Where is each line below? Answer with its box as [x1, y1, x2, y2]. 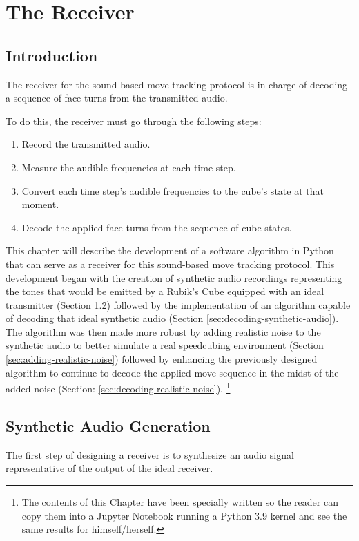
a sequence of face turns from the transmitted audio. [6, 91, 228, 105]
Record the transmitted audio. [21, 137, 151, 151]
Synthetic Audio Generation [6, 415, 211, 436]
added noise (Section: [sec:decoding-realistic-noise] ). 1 [6, 379, 231, 395]
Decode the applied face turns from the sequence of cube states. [21, 220, 292, 234]
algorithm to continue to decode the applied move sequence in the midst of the [6, 365, 339, 379]
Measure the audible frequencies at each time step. [21, 160, 236, 174]
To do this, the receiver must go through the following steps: [6, 113, 262, 128]
